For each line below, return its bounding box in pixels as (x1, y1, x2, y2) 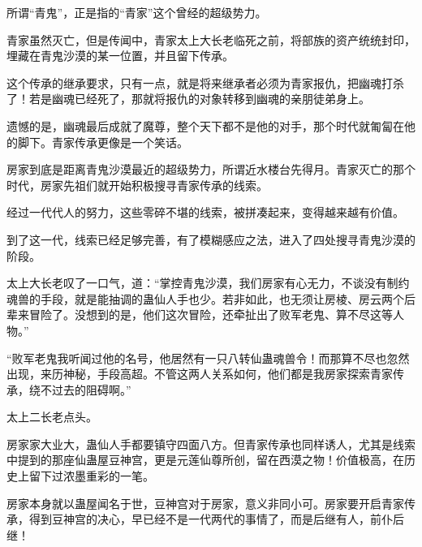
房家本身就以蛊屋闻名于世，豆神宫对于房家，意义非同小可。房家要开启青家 (6, 494, 404, 511)
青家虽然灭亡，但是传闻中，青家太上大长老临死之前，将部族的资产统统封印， (6, 31, 416, 48)
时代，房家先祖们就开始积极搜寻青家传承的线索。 (6, 176, 268, 193)
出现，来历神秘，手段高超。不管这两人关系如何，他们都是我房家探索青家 (6, 365, 393, 382)
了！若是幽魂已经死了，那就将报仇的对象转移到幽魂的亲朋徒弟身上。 (6, 90, 370, 107)
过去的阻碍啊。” (51, 381, 131, 398)
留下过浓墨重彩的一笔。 (28, 467, 154, 485)
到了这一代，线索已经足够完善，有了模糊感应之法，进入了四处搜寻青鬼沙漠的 (6, 230, 416, 248)
